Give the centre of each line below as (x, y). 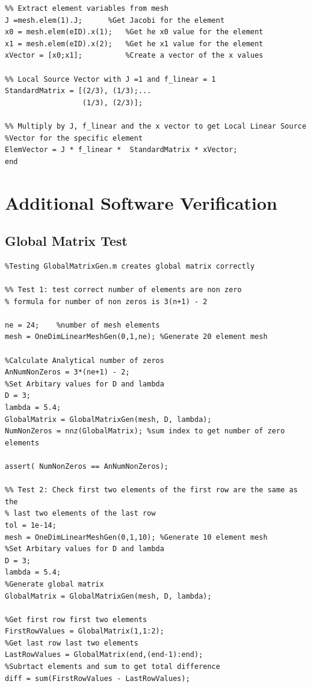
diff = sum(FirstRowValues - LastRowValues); (97, 678)
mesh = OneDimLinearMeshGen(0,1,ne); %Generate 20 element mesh (136, 337)
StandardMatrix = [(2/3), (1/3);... (78, 91)
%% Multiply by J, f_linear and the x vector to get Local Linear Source (156, 126)
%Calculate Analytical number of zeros (85, 360)
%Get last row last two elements (72, 643)
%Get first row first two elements (76, 619)
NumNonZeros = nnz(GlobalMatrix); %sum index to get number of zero (145, 431)
